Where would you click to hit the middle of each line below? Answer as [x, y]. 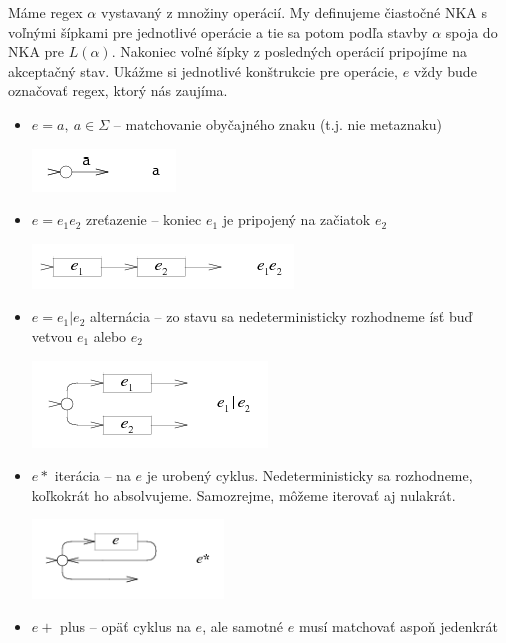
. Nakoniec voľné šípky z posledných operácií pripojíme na [289, 51]
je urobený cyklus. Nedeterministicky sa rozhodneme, [309, 475]
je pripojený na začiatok [296, 219]
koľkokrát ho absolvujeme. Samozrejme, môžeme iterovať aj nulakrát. [243, 494]
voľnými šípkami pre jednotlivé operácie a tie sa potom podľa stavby [218, 31]
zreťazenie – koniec [144, 219]
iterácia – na [92, 475]
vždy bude [445, 70]
